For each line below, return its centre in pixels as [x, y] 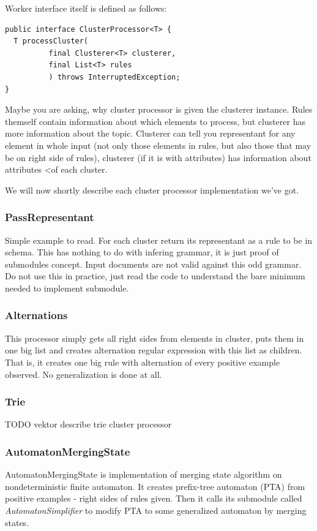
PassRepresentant [50, 217]
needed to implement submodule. [67, 288]
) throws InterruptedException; [114, 77]
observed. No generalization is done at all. [84, 374]
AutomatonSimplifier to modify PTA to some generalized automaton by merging [156, 510]
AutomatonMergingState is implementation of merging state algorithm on [144, 474]
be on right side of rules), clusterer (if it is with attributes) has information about [158, 157]
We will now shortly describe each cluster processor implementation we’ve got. [152, 190]
